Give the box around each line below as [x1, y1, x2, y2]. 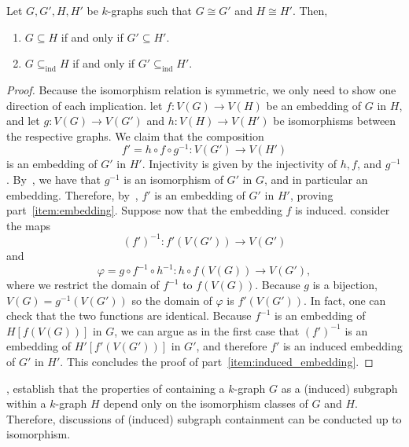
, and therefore [196, 338, 267, 354]
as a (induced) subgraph [281, 379, 398, 396]
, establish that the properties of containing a [6, 379, 225, 396]
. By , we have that [6, 171, 101, 188]
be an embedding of [266, 97, 362, 113]
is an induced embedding [282, 338, 403, 354]
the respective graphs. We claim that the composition [6, 127, 264, 144]
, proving [289, 186, 333, 203]
